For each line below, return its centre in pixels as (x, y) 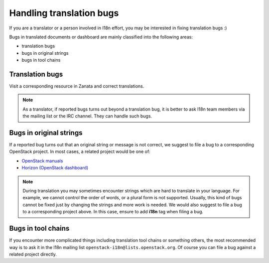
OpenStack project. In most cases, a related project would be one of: (80, 151)
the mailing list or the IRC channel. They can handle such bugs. (87, 116)
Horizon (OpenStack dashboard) (55, 168)
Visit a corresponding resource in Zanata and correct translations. (77, 86)
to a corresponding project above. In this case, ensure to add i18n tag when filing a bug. (113, 212)
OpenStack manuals (42, 161)
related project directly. (33, 254)
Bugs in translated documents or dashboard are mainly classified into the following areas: (101, 37)
